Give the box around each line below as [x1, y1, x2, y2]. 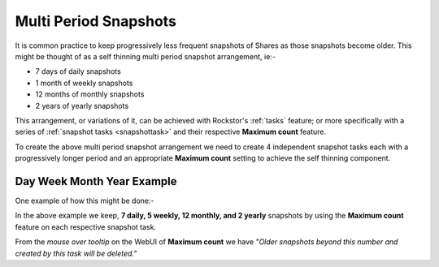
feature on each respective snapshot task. [15, 222, 157, 231]
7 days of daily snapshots [35, 67, 121, 76]
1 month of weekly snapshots [35, 78, 133, 88]
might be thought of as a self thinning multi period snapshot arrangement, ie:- [15, 51, 276, 61]
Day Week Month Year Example [15, 174, 178, 188]
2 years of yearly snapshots [35, 101, 129, 110]
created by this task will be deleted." [15, 248, 137, 258]
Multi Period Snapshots [15, 12, 176, 30]
